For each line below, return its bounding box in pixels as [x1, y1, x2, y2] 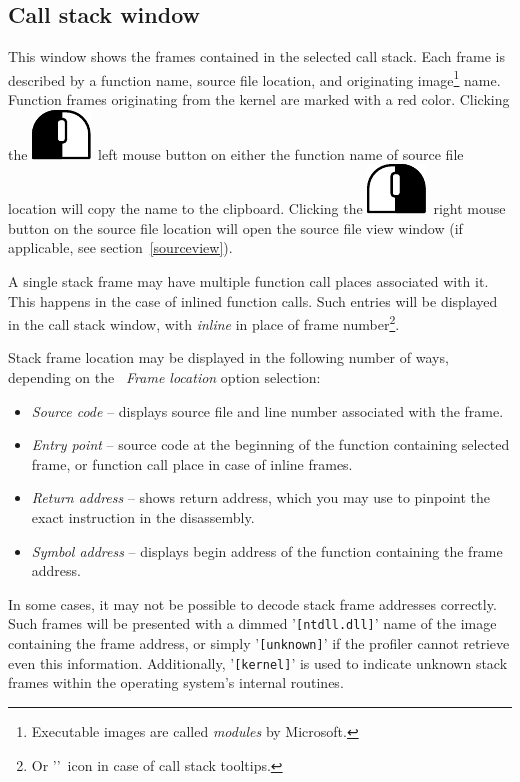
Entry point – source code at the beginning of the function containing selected [31, 434, 510, 455]
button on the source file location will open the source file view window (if [8, 217, 463, 238]
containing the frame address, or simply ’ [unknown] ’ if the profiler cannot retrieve [8, 633, 510, 654]
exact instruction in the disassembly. [31, 507, 255, 528]
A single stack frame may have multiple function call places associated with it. [8, 271, 489, 292]
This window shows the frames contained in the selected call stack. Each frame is [8, 46, 505, 67]
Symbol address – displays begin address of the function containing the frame [31, 540, 503, 561]
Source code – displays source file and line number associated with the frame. [31, 400, 504, 421]
